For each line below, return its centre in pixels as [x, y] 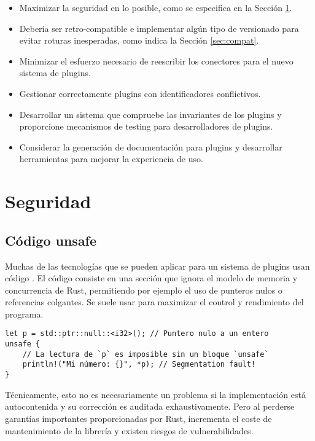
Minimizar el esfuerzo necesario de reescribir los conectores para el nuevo [156, 60]
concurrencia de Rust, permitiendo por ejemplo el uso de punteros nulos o [144, 290]
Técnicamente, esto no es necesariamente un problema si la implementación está [155, 394]
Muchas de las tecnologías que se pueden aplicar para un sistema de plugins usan [157, 266]
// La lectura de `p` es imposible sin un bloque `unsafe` [146, 354]
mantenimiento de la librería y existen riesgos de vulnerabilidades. [129, 430]
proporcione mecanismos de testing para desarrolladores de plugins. [146, 126]
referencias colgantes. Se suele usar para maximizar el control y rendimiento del [154, 302]
